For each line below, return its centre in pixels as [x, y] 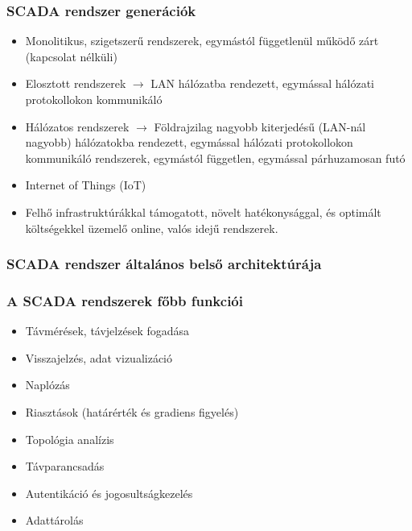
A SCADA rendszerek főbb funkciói [125, 300]
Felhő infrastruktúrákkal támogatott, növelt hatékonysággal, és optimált [203, 212]
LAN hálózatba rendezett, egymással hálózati [262, 83]
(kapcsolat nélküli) [71, 56]
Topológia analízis [70, 439]
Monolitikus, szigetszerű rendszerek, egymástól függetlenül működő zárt [202, 41]
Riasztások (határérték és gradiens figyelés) [132, 412]
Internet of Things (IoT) [86, 185]
